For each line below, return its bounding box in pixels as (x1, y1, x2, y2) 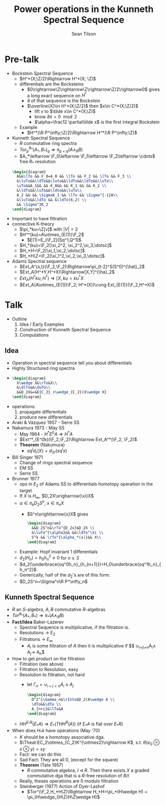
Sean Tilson (71, 31, 96, 37)
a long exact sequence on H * (27, 91, 87, 98)
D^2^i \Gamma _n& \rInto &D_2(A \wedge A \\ (31, 697, 115, 702)
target (19, 487, 32, 493)
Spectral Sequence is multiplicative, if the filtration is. (19, 624, 130, 630)
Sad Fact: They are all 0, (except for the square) (19, 756, 118, 762)
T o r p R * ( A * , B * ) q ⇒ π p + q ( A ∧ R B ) (19, 146, 83, 154)
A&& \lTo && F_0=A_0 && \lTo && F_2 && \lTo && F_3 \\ (17, 174, 131, 179)
